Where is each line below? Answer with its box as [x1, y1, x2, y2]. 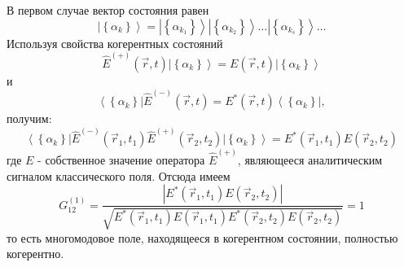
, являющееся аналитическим [237, 151, 383, 168]
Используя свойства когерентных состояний [7, 34, 223, 51]
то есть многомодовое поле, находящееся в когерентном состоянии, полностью [7, 229, 398, 246]
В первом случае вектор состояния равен [7, 2, 209, 18]
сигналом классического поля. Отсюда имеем [7, 167, 231, 184]
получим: [7, 110, 52, 127]
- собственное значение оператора [37, 151, 205, 168]
